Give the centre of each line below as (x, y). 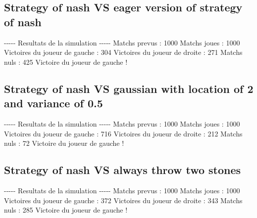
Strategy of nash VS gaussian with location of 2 (129, 88)
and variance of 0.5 (53, 103)
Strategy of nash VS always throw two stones (123, 170)
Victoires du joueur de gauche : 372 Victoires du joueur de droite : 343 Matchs (123, 200)
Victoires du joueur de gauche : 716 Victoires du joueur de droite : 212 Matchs (123, 133)
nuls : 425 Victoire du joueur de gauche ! (66, 62)
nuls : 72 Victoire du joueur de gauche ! (64, 143)
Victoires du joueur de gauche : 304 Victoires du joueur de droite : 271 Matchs (123, 52)
